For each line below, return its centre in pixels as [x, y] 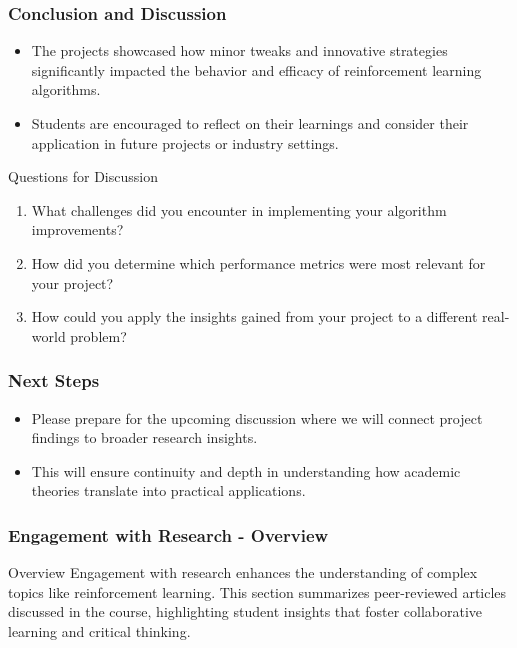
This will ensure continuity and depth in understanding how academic [246, 470]
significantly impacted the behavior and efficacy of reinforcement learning [256, 69]
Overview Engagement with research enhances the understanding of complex [243, 572]
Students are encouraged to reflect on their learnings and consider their [250, 123]
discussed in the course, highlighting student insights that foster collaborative [245, 611]
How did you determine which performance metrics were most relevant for [258, 262]
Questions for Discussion [83, 176]
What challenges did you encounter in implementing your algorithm [239, 209]
